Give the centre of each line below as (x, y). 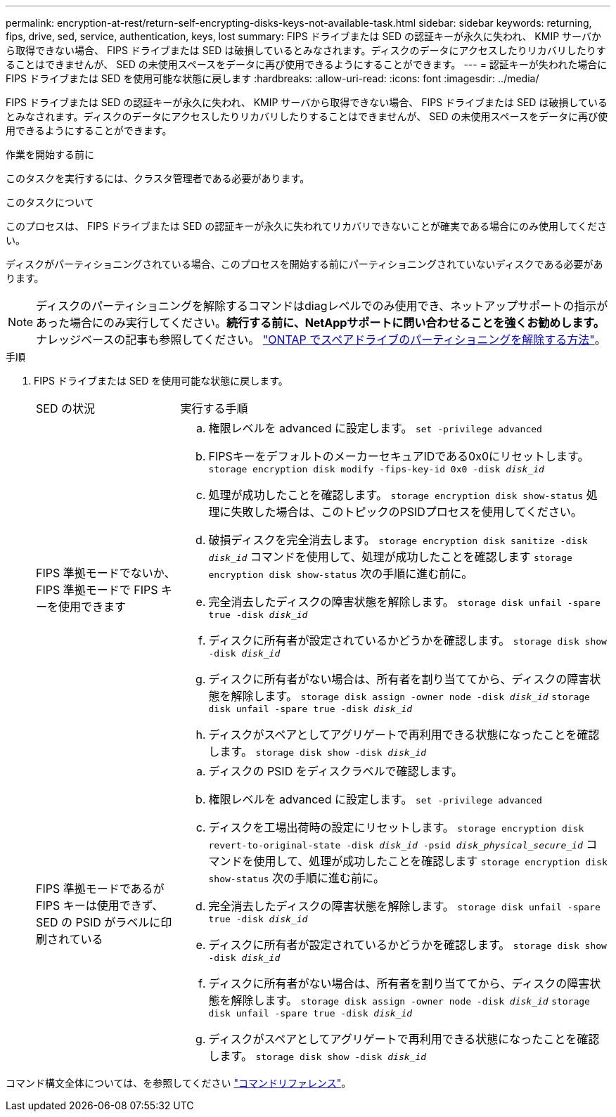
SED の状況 (65, 408)
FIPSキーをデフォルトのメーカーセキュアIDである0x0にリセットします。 (399, 456)
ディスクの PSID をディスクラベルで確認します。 (335, 771)
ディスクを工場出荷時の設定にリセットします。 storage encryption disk (396, 827)
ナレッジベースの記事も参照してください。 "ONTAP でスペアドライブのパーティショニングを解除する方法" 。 (321, 340)
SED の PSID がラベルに (98, 922)
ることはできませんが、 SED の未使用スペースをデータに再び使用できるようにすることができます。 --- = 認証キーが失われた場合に (307, 64)
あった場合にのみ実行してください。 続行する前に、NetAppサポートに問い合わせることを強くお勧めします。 (320, 323)
